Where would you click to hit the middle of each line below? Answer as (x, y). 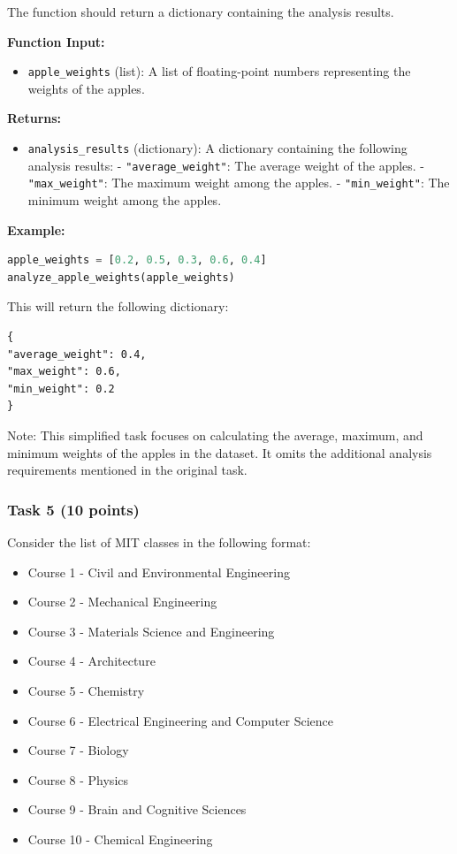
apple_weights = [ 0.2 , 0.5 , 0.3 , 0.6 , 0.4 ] (137, 260)
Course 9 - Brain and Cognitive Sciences (137, 809)
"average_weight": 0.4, (77, 354)
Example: (36, 229)
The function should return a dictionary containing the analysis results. (201, 11)
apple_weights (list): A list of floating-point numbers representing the (219, 71)
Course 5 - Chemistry (86, 690)
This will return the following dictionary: (118, 306)
